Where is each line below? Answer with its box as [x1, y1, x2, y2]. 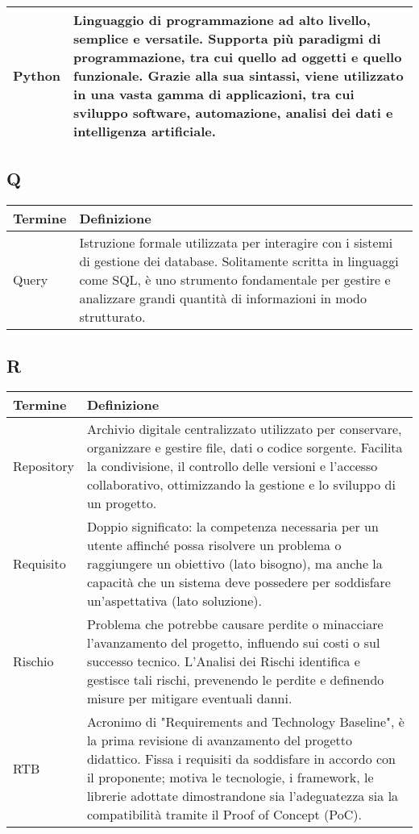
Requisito [13, 554, 66, 573]
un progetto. [86, 494, 157, 513]
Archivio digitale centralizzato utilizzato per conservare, [86, 419, 402, 439]
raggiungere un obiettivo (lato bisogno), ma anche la [86, 554, 383, 573]
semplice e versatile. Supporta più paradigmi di [73, 29, 381, 48]
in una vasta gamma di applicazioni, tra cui [73, 85, 355, 103]
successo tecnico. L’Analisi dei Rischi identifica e [86, 652, 360, 671]
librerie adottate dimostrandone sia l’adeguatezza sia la [86, 786, 399, 806]
